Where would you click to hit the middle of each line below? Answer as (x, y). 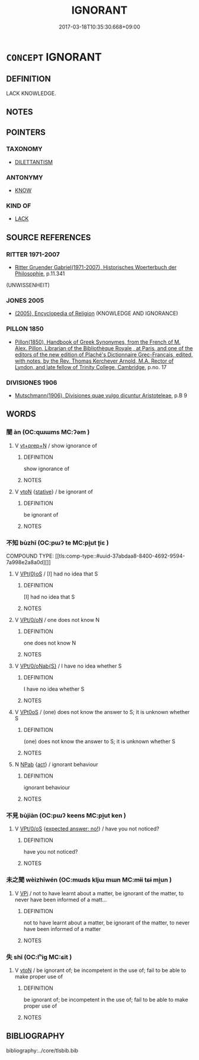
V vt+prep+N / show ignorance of (56, 445)
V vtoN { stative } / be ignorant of (54, 492)
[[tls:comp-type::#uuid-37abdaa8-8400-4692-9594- (120, 556)
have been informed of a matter (62, 929)
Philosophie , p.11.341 (40, 273)
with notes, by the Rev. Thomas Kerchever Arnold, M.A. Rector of (94, 361)
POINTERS (26, 132)
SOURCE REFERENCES (49, 238)
